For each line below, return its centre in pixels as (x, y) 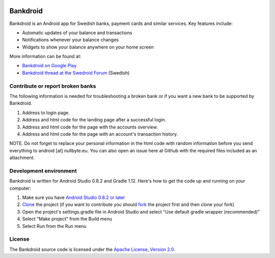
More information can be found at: (45, 57)
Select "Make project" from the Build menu (67, 219)
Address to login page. (46, 113)
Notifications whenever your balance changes (71, 40)
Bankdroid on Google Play (49, 66)
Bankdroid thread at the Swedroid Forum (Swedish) (76, 73)
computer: (20, 188)
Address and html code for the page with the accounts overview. (90, 127)
